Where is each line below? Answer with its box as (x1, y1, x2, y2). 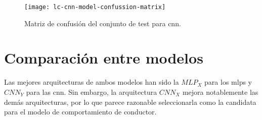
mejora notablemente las (182, 86, 258, 97)
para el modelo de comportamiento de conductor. (4, 106, 157, 117)
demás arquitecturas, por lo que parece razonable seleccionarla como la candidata (4, 96, 256, 107)
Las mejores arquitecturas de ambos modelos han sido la (4, 77, 179, 87)
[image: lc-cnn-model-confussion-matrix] (24, 4, 166, 11)
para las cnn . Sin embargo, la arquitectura (26, 86, 157, 97)
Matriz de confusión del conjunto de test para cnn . (24, 18, 181, 28)
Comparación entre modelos (4, 47, 203, 68)
